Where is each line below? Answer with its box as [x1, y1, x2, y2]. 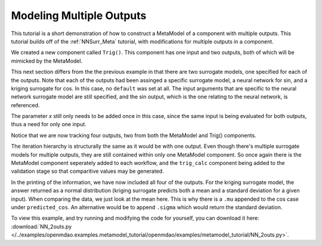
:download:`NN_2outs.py [11, 223, 72, 230]
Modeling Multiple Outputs [11, 9, 147, 22]
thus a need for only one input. [11, 121, 86, 128]
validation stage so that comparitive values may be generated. [11, 167, 164, 175]
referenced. [11, 101, 40, 108]
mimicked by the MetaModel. [11, 57, 83, 64]
